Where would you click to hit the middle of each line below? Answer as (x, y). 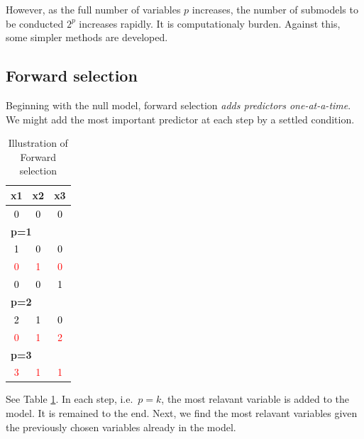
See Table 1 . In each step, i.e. (70, 399)
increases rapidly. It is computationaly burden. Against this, (210, 23)
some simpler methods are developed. (87, 37)
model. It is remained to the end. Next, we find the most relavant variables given (182, 413)
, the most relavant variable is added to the (255, 399)
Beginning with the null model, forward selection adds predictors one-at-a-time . (178, 105)
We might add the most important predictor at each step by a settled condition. (180, 119)
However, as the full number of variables (93, 9)
